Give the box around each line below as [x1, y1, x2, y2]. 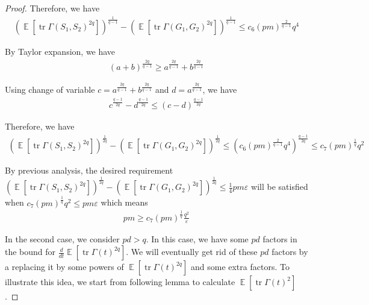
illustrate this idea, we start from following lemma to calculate [5, 275, 235, 288]
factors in [262, 233, 297, 245]
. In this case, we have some [146, 233, 249, 245]
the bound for [5, 245, 56, 258]
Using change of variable [5, 83, 95, 96]
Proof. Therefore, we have [5, 2, 100, 14]
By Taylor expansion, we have [5, 45, 116, 57]
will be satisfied [251, 180, 308, 193]
